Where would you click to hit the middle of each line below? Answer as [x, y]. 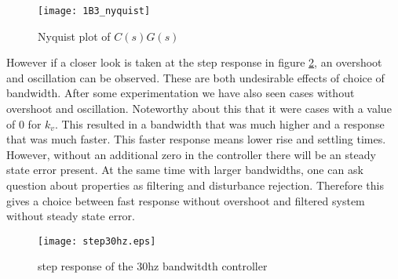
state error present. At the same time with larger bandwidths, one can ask [185, 170]
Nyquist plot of [74, 36]
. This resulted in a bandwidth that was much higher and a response [219, 123]
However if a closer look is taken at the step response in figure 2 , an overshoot [194, 62]
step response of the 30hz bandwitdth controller [153, 266]
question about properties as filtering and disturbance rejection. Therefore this [195, 185]
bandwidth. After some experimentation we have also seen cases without [181, 93]
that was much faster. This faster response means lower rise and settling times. [196, 139]
